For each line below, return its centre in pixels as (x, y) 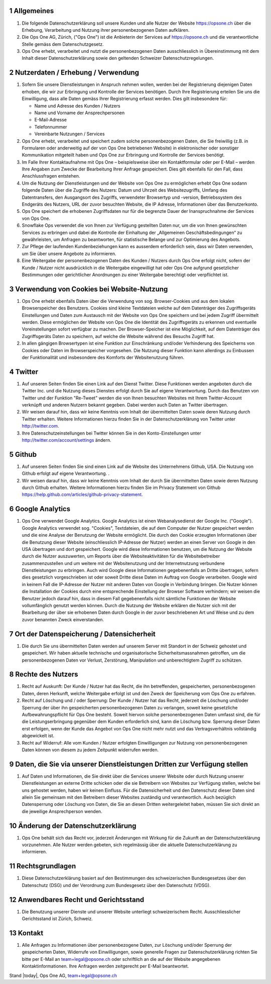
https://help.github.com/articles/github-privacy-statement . (82, 495)
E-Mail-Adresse (51, 120)
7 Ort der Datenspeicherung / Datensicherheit (82, 634)
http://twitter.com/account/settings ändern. (66, 440)
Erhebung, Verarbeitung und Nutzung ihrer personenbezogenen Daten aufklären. (106, 30)
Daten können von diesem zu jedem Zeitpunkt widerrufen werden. (90, 750)
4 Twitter (24, 372)
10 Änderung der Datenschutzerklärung (73, 826)
